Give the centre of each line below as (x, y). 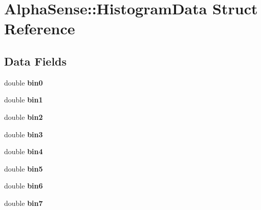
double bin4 (24, 151)
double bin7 (24, 203)
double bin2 (24, 117)
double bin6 (24, 186)
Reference (40, 28)
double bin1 (24, 100)
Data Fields (36, 61)
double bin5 (24, 168)
